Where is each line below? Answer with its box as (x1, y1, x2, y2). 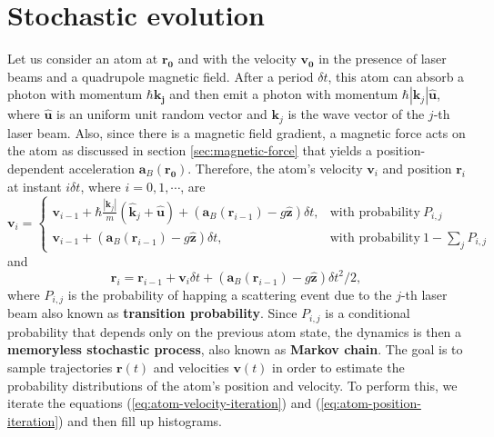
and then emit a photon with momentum (169, 84, 398, 104)
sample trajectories (7, 358, 113, 377)
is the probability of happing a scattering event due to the (67, 284, 392, 303)
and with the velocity (177, 49, 297, 68)
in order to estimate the (272, 358, 405, 377)
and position (382, 158, 452, 177)
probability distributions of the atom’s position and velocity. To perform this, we (7, 375, 458, 394)
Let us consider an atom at (7, 49, 158, 68)
